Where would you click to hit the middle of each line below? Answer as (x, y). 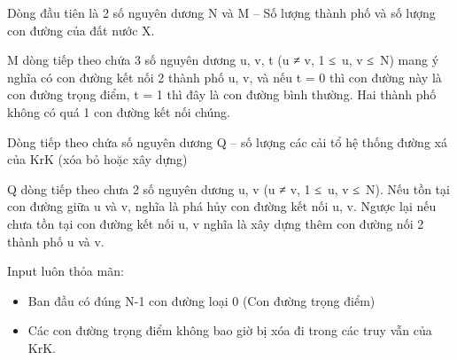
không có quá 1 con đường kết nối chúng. (119, 111)
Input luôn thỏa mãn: (66, 271)
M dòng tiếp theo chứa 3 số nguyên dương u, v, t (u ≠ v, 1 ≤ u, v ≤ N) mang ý (223, 60)
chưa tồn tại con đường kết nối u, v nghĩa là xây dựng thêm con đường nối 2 (216, 223)
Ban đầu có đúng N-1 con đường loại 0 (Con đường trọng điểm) (201, 300)
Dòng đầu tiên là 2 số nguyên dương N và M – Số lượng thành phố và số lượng (221, 12)
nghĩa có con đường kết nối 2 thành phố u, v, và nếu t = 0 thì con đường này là (225, 77)
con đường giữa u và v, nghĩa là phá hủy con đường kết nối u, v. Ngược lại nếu (222, 206)
